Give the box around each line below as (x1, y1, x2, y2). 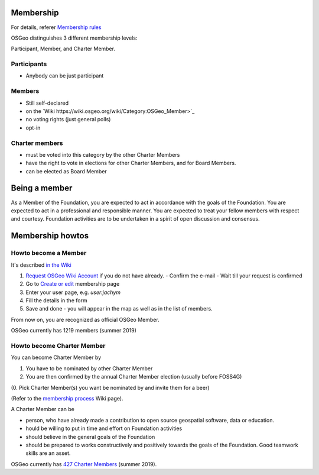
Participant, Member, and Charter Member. (11, 45, 115, 53)
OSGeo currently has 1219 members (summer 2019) (11, 327, 137, 334)
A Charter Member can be (11, 406, 75, 413)
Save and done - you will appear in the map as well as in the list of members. (25, 305, 213, 312)
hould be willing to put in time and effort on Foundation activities (25, 425, 183, 432)
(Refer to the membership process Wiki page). (11, 395, 123, 402)
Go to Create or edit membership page (25, 280, 120, 287)
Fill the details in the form (25, 297, 88, 304)
